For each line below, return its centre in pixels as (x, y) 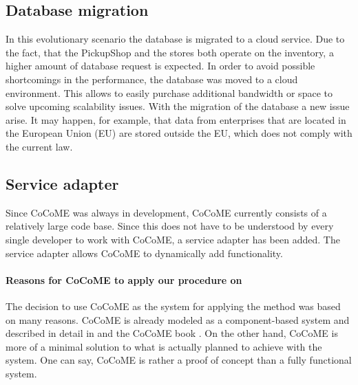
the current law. (39, 146)
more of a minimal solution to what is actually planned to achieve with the (164, 346)
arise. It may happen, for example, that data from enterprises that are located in (176, 119)
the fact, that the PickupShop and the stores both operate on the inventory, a (170, 52)
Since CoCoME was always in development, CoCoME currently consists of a (166, 212)
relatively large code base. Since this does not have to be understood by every (170, 226)
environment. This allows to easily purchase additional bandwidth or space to (169, 92)
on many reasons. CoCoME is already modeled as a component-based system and (178, 319)
